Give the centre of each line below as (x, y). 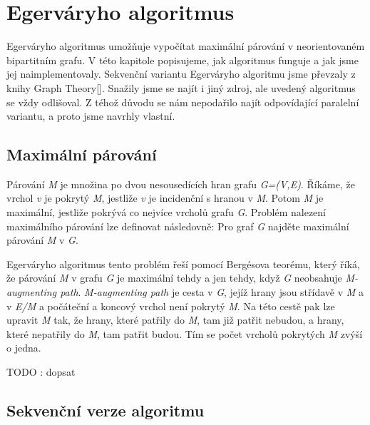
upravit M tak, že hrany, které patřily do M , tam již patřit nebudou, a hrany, (175, 320)
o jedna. (24, 348)
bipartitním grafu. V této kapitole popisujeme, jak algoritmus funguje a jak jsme (183, 60)
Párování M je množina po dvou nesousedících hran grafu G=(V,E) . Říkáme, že (181, 184)
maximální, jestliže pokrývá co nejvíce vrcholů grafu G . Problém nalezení (166, 212)
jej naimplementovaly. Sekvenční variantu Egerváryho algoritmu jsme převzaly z (181, 74)
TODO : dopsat (41, 372)
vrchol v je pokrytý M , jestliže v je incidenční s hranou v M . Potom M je (165, 198)
